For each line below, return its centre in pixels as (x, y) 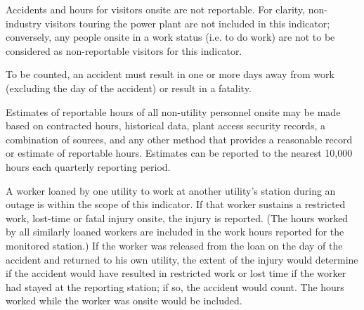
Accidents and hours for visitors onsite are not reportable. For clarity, (155, 9)
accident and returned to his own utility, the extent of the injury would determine (182, 259)
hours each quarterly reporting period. (88, 166)
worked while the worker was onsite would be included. (124, 301)
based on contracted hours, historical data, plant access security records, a (165, 125)
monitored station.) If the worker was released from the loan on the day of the (174, 245)
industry (24, 23)
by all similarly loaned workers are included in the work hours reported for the (175, 232)
